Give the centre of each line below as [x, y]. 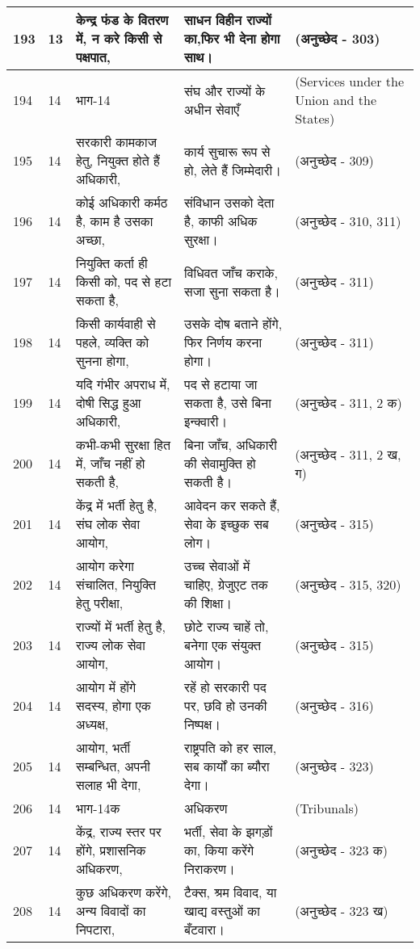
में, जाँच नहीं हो [111, 463]
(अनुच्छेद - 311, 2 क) [349, 403]
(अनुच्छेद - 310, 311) [348, 221]
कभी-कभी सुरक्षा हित [123, 445]
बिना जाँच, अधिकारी [231, 445]
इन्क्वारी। [206, 421]
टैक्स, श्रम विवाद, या [231, 892]
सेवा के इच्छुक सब [227, 524]
